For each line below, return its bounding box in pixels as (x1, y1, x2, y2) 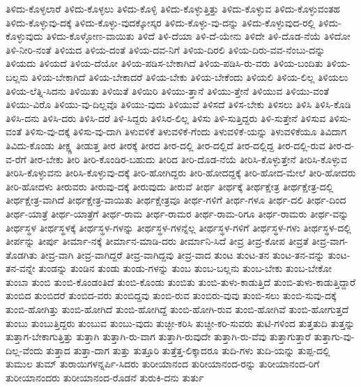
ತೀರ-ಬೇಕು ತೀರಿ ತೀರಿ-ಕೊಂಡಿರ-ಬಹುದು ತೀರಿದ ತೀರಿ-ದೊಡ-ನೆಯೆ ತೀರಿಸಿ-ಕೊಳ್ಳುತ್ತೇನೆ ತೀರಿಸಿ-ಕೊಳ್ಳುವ (29, 151, 347, 166)
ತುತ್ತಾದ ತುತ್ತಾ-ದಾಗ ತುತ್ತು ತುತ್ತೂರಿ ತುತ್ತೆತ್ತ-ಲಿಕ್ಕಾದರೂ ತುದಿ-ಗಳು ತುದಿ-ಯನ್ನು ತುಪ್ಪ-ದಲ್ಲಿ (46, 342, 330, 357)
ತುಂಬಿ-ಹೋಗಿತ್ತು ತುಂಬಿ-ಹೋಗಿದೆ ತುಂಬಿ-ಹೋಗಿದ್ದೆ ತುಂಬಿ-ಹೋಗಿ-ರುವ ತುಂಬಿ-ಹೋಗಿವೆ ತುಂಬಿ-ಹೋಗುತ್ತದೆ (6, 302, 349, 317)
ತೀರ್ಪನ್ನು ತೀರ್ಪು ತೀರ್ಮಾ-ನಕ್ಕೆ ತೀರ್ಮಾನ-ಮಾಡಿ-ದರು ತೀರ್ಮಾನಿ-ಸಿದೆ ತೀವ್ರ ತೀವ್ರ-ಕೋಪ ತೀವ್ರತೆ (6, 234, 309, 248)
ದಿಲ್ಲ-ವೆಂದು (6, 342, 43, 357)
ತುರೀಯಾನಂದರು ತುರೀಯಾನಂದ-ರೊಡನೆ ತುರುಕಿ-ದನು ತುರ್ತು (6, 370, 204, 385)
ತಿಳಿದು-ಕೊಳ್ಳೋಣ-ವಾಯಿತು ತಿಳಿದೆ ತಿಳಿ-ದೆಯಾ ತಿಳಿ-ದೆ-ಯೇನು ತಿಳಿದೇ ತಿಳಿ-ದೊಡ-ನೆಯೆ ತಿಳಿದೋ (46, 29, 351, 43)
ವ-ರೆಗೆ (6, 151, 26, 166)
